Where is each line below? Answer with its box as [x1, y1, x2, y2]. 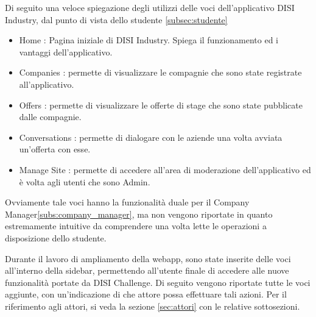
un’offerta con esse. [19, 143, 91, 155]
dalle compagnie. [19, 110, 82, 123]
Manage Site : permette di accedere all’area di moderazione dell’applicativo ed [19, 163, 311, 176]
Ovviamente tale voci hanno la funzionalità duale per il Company [5, 196, 250, 208]
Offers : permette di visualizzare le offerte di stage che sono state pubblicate [19, 98, 303, 111]
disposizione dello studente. [5, 231, 107, 244]
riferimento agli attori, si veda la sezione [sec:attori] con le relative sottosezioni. [5, 299, 300, 312]
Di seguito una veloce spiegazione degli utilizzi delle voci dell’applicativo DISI [5, 1, 295, 13]
